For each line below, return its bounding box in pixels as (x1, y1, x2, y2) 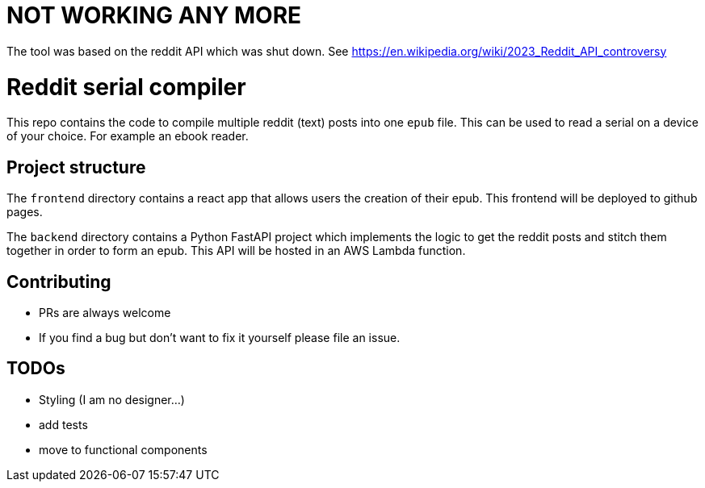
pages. (6, 205, 43, 219)
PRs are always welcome (39, 305, 171, 319)
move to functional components (39, 442, 208, 457)
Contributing (6, 271, 111, 292)
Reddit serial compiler (6, 73, 246, 101)
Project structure (6, 156, 146, 177)
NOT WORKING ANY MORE (6, 2, 302, 29)
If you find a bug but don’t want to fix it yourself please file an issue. (39, 330, 401, 344)
